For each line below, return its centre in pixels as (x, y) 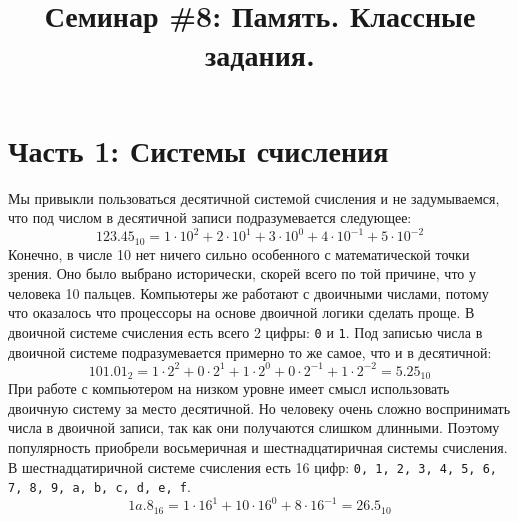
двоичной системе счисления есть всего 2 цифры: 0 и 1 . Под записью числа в (245, 332)
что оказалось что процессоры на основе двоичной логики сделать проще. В (241, 312)
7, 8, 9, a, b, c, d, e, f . (99, 486)
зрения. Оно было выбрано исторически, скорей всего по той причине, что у (242, 273)
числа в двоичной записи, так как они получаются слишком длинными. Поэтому (254, 427)
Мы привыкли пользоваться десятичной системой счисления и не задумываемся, (254, 197)
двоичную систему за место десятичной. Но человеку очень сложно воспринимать (259, 407)
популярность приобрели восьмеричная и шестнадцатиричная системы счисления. (258, 447)
